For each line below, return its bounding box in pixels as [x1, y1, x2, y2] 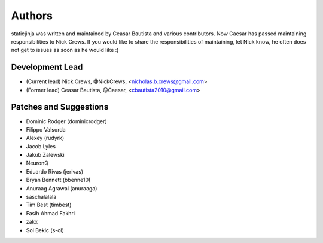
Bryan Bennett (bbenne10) [26, 177, 91, 184]
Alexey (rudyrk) [26, 135, 65, 142]
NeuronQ [26, 159, 49, 167]
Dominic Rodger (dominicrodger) [26, 117, 107, 125]
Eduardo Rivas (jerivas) [26, 168, 84, 175]
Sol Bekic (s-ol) [26, 226, 64, 233]
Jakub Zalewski [26, 151, 65, 159]
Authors [11, 9, 53, 22]
